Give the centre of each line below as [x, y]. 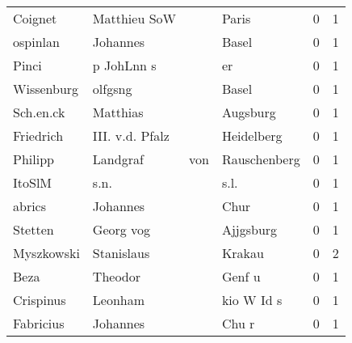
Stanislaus [121, 253]
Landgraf [118, 159]
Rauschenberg [261, 159]
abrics [30, 206]
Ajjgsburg [249, 229]
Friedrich [38, 136]
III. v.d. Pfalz [131, 136]
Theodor [117, 276]
